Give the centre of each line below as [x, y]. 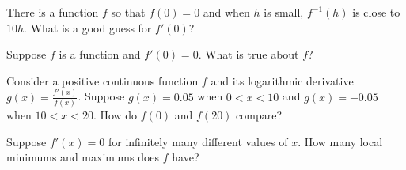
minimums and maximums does [83, 157]
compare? [259, 115]
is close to [376, 12]
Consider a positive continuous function [102, 80]
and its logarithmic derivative [282, 80]
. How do [115, 115]
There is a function [53, 12]
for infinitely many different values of [198, 141]
